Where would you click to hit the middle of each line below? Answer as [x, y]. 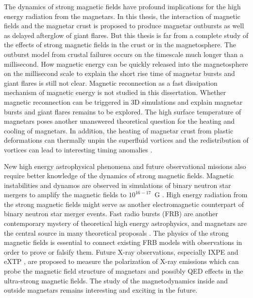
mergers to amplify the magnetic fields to [65, 195]
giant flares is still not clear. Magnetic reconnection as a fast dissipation [111, 83]
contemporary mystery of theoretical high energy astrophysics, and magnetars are [126, 223]
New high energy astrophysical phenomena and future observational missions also [125, 166]
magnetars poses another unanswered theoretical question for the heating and [119, 121]
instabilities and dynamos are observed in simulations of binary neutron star [118, 185]
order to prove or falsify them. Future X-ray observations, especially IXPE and [121, 251]
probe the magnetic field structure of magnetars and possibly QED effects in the [124, 271]
